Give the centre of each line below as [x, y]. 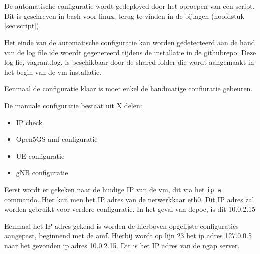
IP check [29, 122]
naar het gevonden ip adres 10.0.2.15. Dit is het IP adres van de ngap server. [122, 245]
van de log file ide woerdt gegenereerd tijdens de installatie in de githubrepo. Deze [130, 52]
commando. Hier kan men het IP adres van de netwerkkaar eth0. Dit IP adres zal [129, 199]
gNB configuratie [42, 173]
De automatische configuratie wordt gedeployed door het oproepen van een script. [129, 6]
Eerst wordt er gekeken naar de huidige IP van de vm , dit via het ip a [113, 189]
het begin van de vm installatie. [53, 72]
